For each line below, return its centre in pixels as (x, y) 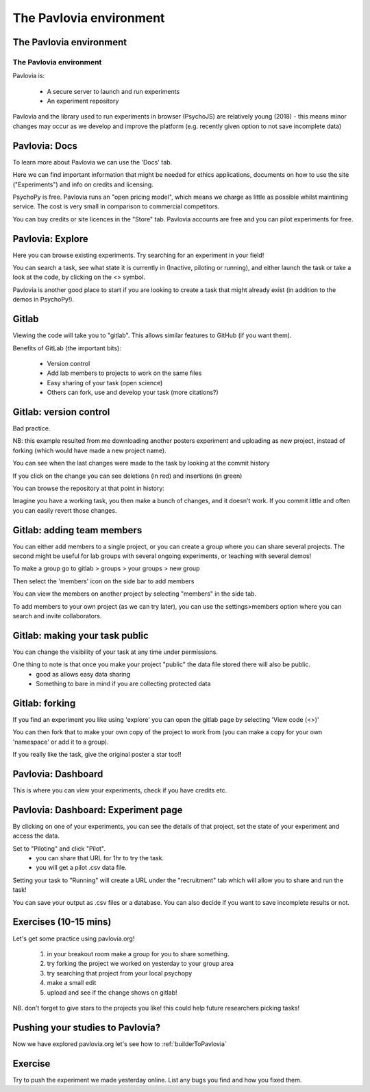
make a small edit (72, 983)
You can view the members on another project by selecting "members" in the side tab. (135, 594)
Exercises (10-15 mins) (62, 922)
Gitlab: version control (61, 412)
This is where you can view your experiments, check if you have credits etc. (120, 790)
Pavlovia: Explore (50, 239)
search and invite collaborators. (57, 616)
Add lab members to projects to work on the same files (124, 373)
